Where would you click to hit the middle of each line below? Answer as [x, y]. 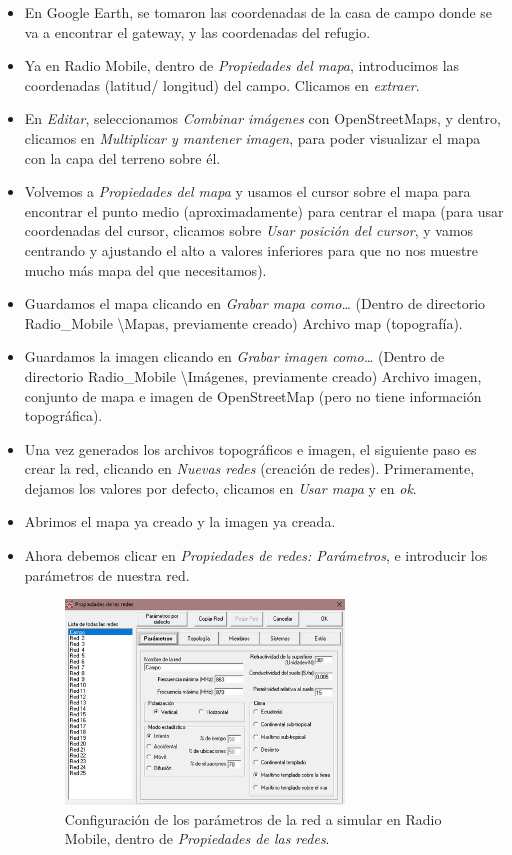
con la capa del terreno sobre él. [122, 157]
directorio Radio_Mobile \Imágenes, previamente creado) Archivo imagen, [253, 375]
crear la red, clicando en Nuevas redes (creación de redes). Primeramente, [249, 468]
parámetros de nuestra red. [107, 574]
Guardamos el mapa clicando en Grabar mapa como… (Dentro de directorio [255, 303]
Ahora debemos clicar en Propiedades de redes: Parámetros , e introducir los [256, 555]
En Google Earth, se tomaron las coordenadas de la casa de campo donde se [258, 12]
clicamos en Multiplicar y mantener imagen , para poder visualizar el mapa [252, 137]
